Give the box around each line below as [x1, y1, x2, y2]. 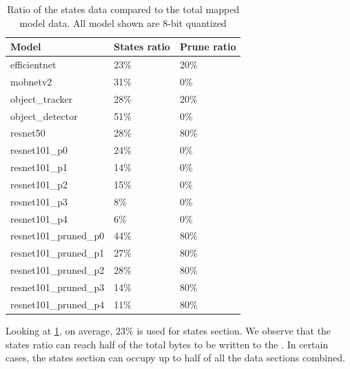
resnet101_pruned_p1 [10, 246, 105, 260]
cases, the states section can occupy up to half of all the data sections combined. [6, 350, 345, 365]
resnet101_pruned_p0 [10, 228, 105, 243]
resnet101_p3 [10, 194, 68, 208]
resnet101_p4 [10, 211, 68, 226]
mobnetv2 [10, 74, 52, 88]
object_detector [10, 108, 78, 123]
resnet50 [10, 126, 45, 140]
